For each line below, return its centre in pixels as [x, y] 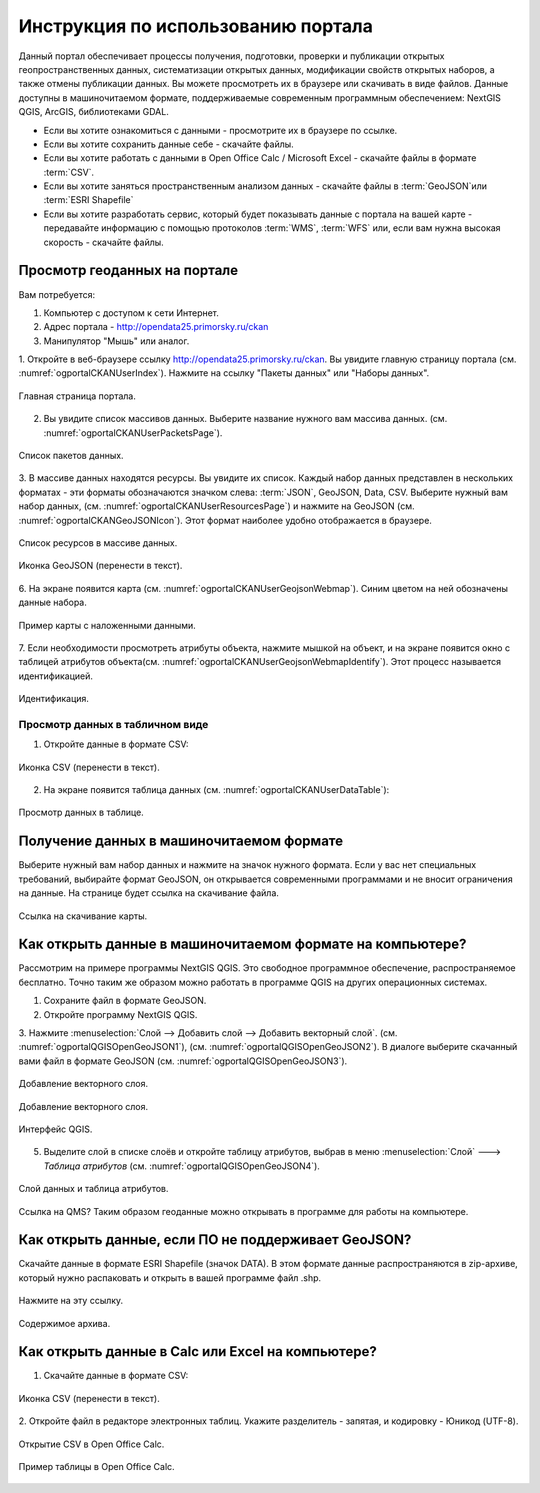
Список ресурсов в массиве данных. [98, 543]
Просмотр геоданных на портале [128, 270]
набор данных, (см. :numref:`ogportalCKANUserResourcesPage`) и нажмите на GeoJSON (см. [216, 506]
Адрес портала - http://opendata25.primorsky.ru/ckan [156, 327]
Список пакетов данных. [71, 456]
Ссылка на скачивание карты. [83, 916]
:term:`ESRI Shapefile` [88, 200]
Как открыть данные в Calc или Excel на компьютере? [197, 1351]
